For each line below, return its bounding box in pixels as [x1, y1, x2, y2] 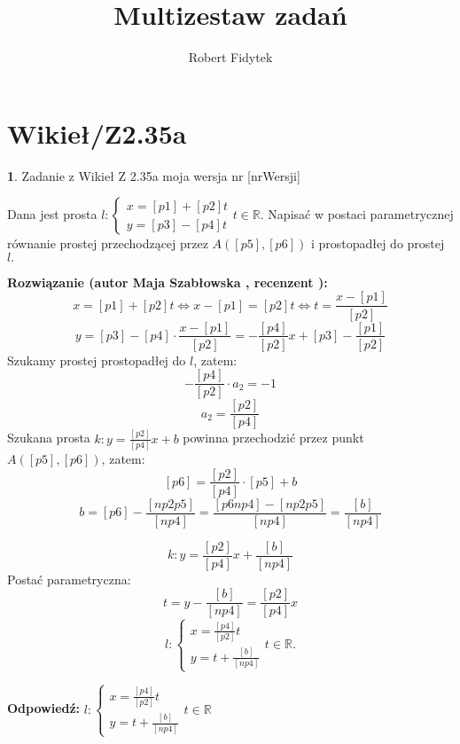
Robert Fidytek [188, 48, 273, 67]
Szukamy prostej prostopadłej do [7, 350, 186, 369]
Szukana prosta [7, 428, 90, 447]
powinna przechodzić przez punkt [183, 428, 364, 447]
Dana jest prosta [7, 205, 97, 223]
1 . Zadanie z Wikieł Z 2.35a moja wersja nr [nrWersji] [7, 166, 300, 184]
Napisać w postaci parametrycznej [268, 205, 454, 223]
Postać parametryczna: [7, 569, 131, 588]
